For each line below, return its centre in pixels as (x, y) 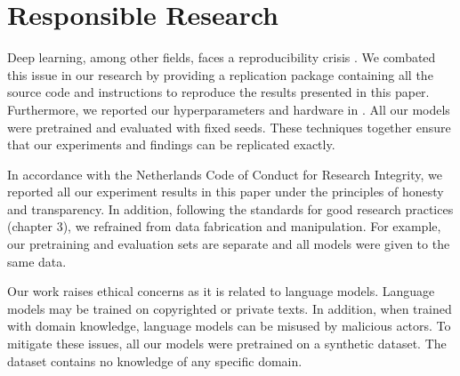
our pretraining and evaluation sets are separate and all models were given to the (229, 244)
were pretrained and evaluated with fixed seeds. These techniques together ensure (229, 127)
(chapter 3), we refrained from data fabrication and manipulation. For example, (224, 226)
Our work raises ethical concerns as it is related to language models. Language (221, 291)
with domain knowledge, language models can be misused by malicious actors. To (229, 326)
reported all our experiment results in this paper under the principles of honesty (226, 192)
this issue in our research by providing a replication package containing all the (220, 74)
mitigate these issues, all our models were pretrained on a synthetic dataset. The (227, 344)
